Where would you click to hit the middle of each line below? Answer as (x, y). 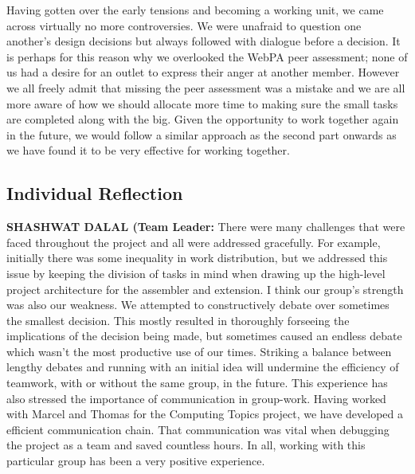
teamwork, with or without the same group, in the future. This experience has (197, 383)
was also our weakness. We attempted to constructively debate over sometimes (198, 305)
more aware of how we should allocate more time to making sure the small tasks (202, 103)
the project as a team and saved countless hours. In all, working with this (186, 445)
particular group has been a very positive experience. (136, 461)
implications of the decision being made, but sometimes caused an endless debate (204, 336)
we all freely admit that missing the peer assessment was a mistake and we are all (206, 87)
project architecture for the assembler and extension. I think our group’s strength (205, 289)
